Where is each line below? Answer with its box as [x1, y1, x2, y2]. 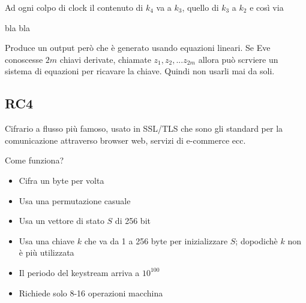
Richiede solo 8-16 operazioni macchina [19, 286, 163, 299]
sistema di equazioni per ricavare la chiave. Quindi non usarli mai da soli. [5, 65, 275, 77]
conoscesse [5, 53, 43, 65]
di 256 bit [115, 214, 151, 227]
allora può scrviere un [198, 53, 278, 65]
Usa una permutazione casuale [19, 194, 131, 207]
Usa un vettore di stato [19, 214, 104, 227]
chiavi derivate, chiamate [59, 53, 151, 65]
